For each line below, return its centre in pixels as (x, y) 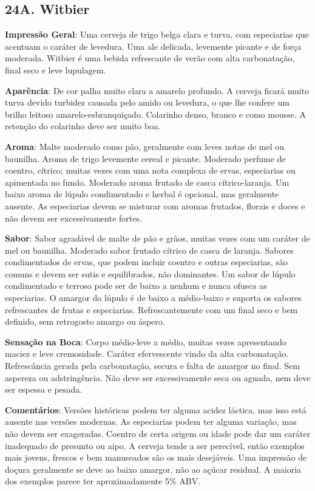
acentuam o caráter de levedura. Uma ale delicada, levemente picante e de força (153, 46)
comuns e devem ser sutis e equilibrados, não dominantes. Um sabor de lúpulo (150, 273)
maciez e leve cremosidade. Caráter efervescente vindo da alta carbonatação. (147, 354)
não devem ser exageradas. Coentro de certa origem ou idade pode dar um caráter (158, 434)
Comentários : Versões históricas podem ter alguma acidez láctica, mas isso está (156, 409)
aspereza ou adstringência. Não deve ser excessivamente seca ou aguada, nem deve (158, 377)
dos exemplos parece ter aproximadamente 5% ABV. (103, 481)
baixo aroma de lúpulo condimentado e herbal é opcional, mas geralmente (142, 194)
